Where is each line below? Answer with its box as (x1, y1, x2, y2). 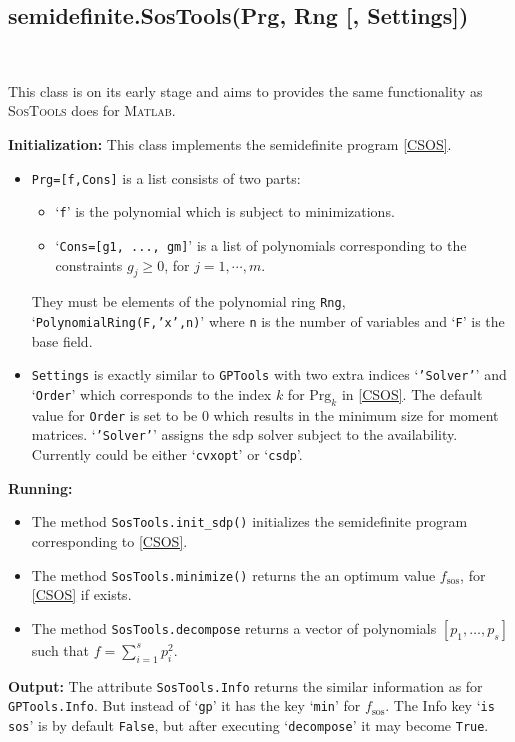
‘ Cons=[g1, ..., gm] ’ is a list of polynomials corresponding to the (55, 234, 467, 255)
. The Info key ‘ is (385, 695, 495, 716)
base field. (31, 330, 93, 351)
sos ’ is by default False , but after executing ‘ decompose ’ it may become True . (8, 714, 489, 735)
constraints (55, 254, 123, 275)
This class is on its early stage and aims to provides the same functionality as (8, 80, 483, 101)
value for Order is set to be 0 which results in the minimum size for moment (31, 404, 499, 425)
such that (31, 639, 90, 660)
